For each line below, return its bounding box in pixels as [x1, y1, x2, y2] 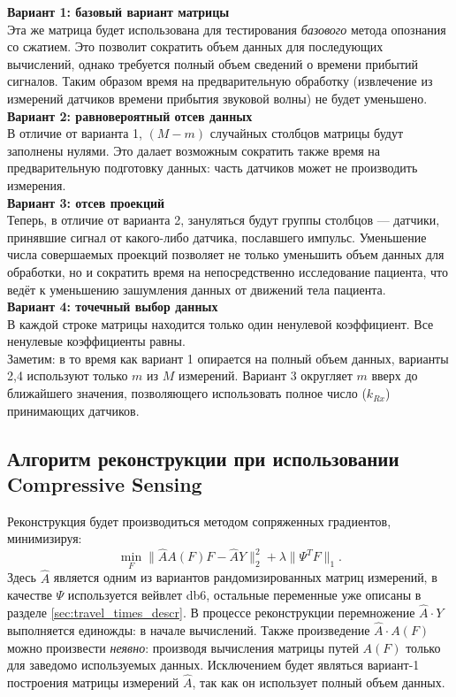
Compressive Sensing [7, 471, 202, 498]
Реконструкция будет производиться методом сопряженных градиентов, [7, 511, 391, 530]
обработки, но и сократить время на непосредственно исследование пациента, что [7, 262, 448, 280]
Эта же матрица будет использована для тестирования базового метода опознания [7, 19, 446, 38]
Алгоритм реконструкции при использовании [7, 444, 399, 471]
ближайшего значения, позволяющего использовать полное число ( [7, 384, 367, 402]
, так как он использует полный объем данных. [192, 672, 445, 691]
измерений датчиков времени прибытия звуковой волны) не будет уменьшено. [7, 88, 428, 107]
